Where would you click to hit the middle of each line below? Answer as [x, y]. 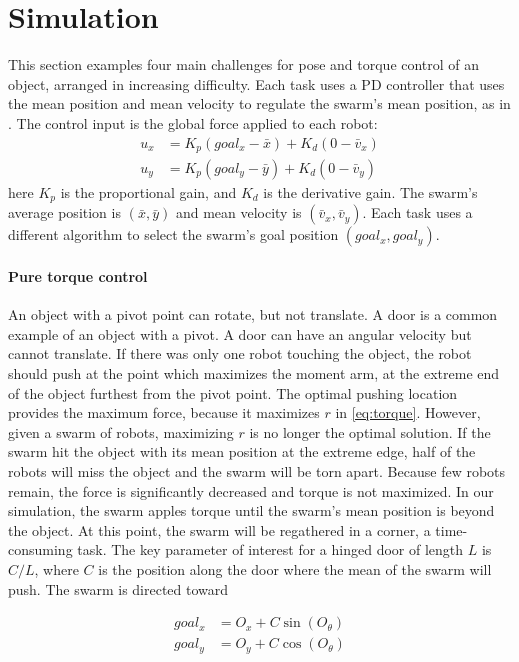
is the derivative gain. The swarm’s [370, 192]
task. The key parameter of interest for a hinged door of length [270, 549]
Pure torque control [78, 276]
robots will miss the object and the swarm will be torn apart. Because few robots [257, 471]
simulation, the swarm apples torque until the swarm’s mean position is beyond [251, 510]
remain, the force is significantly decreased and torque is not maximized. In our [251, 490]
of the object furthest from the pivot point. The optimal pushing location [233, 392]
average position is [64, 212]
